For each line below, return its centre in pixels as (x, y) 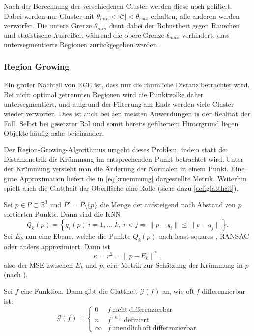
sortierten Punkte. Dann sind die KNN (62, 214)
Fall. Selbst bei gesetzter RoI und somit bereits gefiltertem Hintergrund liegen (121, 123)
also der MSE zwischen (39, 265)
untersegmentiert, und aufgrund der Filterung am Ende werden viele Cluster (119, 104)
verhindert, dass (206, 35)
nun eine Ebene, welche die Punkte (78, 236)
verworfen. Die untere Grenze (48, 25)
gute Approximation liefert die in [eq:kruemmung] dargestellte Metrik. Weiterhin (125, 178)
